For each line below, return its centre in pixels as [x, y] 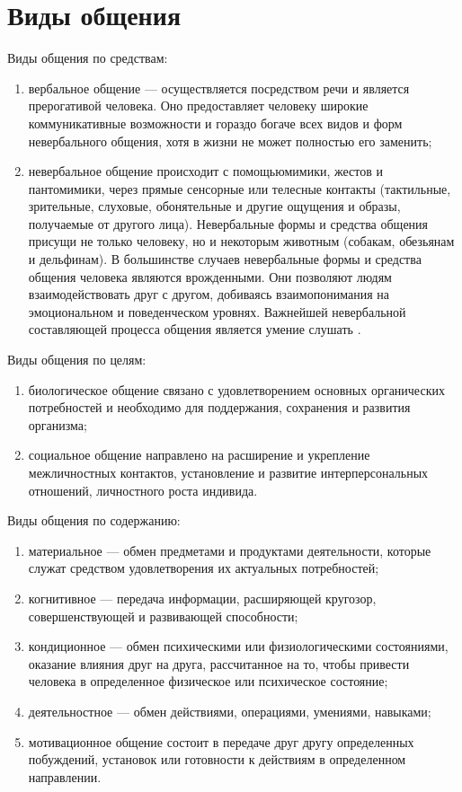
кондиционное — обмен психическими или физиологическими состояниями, [238, 646]
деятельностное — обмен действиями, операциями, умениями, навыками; [230, 711]
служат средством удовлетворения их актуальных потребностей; [204, 568]
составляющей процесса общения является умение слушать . [195, 329]
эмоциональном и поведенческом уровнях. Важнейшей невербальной [217, 311]
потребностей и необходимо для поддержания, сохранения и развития [219, 407]
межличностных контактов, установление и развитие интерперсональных [228, 472]
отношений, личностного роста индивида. [143, 490]
